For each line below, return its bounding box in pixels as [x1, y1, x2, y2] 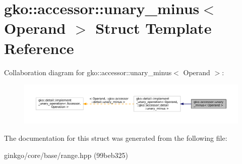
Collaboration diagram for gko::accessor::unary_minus [4, 67, 172, 77]
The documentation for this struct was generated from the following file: [4, 132, 227, 143]
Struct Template [95, 18, 212, 38]
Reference [4, 37, 74, 58]
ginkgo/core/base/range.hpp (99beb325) [4, 149, 128, 160]
